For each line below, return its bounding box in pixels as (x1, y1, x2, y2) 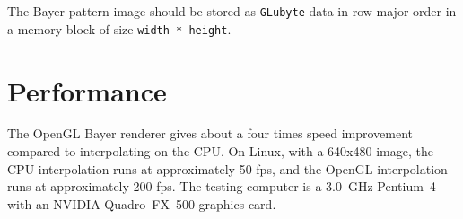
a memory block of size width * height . (7, 19, 231, 38)
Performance (7, 72, 167, 109)
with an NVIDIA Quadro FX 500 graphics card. (7, 194, 276, 213)
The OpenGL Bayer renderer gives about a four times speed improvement (7, 124, 414, 143)
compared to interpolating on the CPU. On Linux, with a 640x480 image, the (7, 142, 433, 161)
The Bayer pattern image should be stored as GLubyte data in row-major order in (7, 2, 457, 20)
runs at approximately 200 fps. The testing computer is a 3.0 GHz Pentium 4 (7, 177, 436, 196)
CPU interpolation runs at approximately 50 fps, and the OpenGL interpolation (7, 159, 448, 178)
